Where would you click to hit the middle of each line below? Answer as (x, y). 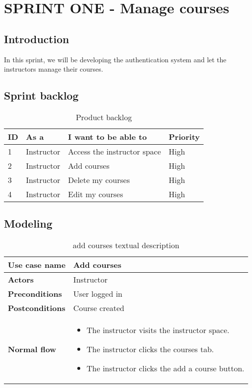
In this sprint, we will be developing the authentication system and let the (115, 59)
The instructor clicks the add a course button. (166, 368)
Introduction (37, 39)
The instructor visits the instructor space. (158, 330)
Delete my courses (99, 180)
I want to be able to (107, 136)
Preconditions (35, 294)
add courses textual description (126, 245)
